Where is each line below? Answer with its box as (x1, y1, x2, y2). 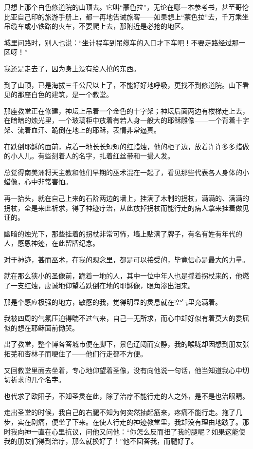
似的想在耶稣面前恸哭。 (4, 322, 79, 332)
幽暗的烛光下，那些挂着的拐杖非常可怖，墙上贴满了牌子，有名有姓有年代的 (4, 228, 242, 238)
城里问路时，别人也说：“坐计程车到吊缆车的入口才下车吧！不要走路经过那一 (4, 37, 246, 47)
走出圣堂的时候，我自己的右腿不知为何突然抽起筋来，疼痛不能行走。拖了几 (4, 407, 242, 417)
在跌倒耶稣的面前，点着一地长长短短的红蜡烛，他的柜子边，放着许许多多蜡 (4, 141, 242, 151)
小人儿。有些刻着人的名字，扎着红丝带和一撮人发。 (10, 151, 174, 161)
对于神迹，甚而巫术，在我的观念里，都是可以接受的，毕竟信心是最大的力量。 (4, 254, 249, 264)
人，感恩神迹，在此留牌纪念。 (4, 238, 99, 248)
